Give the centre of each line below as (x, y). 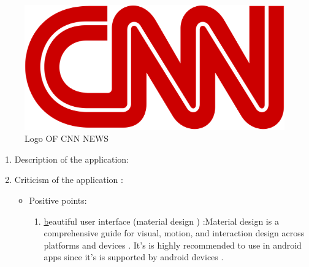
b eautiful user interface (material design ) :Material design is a (161, 221)
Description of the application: (72, 159)
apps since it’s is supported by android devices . (134, 257)
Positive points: (58, 200)
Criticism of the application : (69, 180)
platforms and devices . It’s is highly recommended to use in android (173, 245)
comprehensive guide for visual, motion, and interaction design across (174, 233)
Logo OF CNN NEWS (67, 138)
